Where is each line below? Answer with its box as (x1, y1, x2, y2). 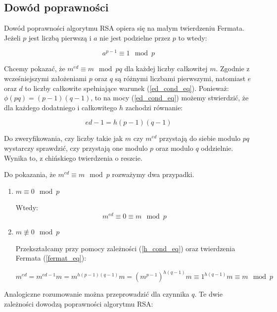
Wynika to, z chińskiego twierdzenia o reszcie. (4, 152, 142, 163)
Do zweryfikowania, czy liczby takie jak (4, 133, 123, 143)
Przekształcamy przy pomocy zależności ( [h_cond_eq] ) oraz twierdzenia (15, 243, 235, 253)
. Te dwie (194, 289, 223, 299)
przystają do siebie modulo (159, 133, 241, 143)
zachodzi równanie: (125, 102, 183, 112)
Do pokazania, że (4, 169, 56, 179)
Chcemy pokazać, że (4, 63, 65, 74)
